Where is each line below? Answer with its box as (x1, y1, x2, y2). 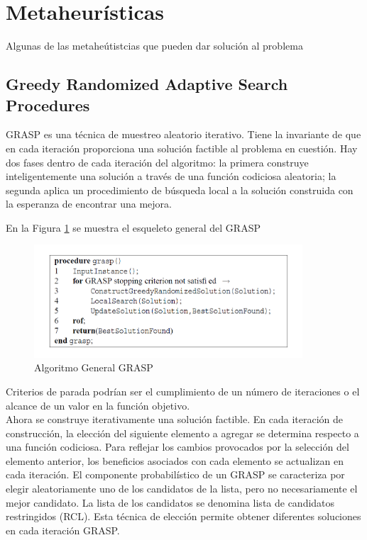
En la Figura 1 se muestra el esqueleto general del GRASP (6, 220, 261, 235)
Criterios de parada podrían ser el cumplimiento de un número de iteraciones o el (6, 383, 360, 398)
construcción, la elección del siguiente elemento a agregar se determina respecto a (6, 425, 359, 440)
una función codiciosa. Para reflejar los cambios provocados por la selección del (6, 439, 349, 454)
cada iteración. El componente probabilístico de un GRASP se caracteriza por (6, 467, 345, 482)
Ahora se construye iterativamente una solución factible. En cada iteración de (6, 412, 344, 427)
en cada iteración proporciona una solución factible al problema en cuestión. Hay (6, 140, 358, 155)
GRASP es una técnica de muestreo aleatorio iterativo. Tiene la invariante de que (6, 127, 361, 142)
